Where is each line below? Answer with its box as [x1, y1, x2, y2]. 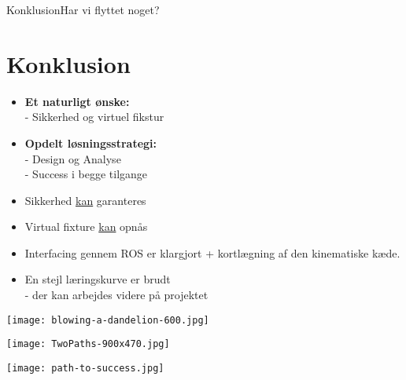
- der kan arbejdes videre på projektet [24, 287, 209, 303]
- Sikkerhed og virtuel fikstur [24, 108, 164, 125]
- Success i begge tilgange [24, 166, 148, 182]
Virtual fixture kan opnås [24, 218, 148, 235]
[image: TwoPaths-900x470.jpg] [6, 338, 170, 350]
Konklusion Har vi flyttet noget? [6, 2, 160, 17]
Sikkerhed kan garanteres [24, 192, 146, 208]
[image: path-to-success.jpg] [6, 362, 164, 374]
